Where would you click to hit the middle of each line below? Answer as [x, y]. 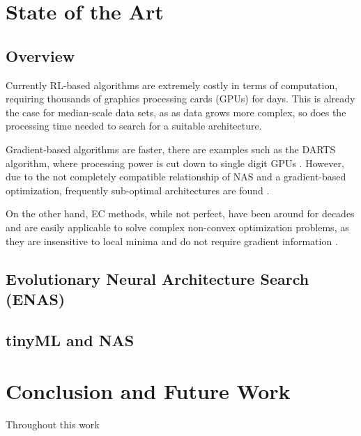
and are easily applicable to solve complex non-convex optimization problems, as [177, 227]
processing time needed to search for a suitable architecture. [134, 126]
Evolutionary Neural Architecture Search [158, 278]
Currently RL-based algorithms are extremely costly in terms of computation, [172, 85]
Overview [40, 55]
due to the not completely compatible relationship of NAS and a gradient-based [176, 177]
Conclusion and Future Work [148, 391]
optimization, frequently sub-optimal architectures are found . [138, 190]
